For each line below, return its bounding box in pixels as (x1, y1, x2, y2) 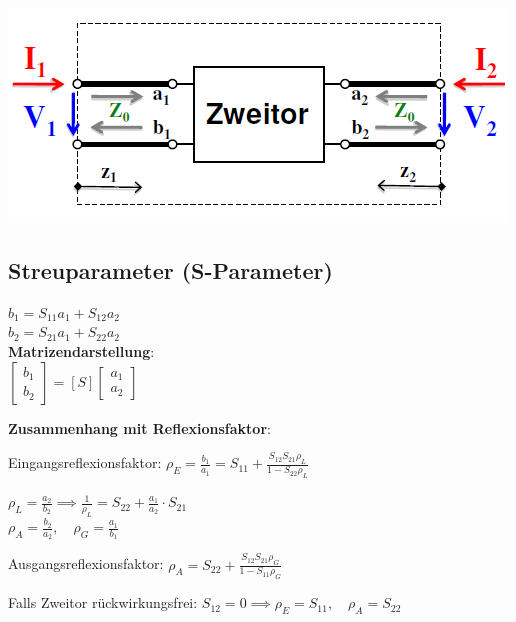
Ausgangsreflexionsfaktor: (8, 553, 164, 574)
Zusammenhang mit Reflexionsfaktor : (8, 417, 271, 438)
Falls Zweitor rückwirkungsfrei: (8, 592, 198, 613)
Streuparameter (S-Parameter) (8, 254, 333, 285)
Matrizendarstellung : (8, 340, 155, 361)
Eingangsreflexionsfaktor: (8, 452, 162, 473)
